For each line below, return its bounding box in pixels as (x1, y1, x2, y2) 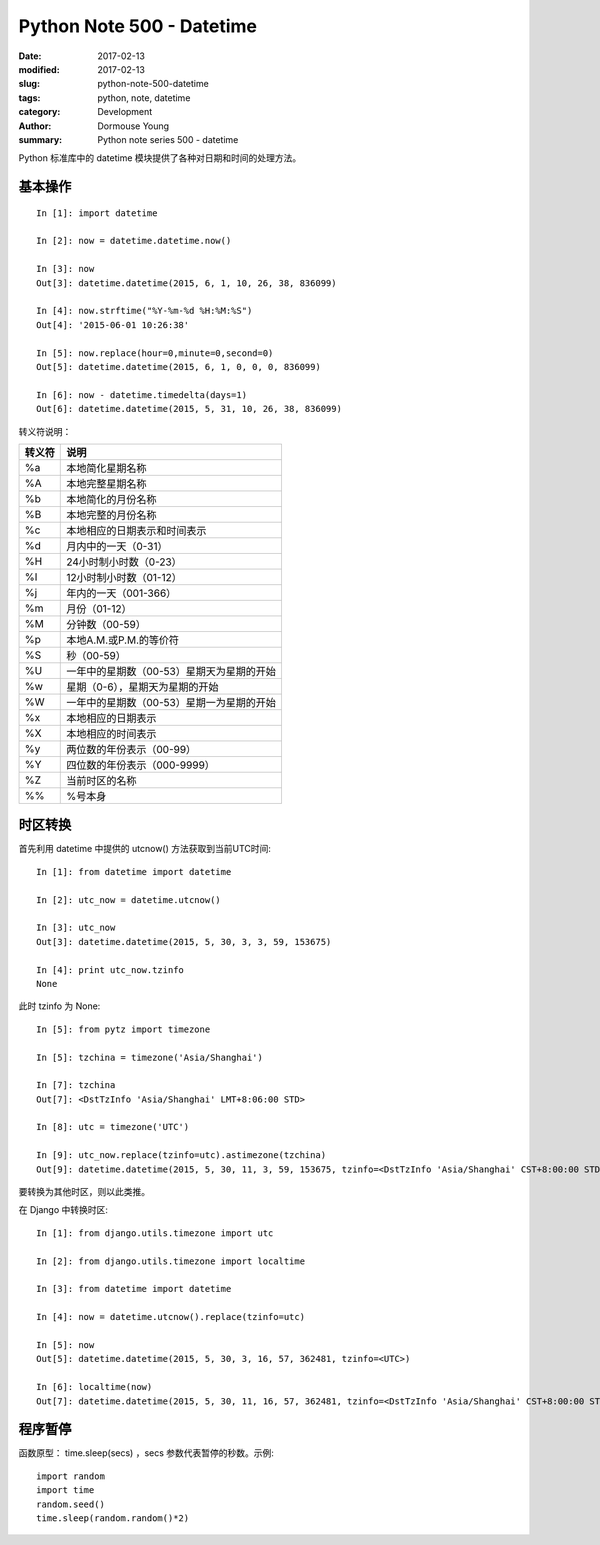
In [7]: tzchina (36, 1080, 116, 1091)
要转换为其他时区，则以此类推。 (18, 1186, 150, 1198)
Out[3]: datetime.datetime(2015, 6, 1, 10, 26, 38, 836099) (36, 277, 337, 289)
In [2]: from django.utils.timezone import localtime (36, 1255, 305, 1267)
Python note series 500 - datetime (97, 133, 239, 145)
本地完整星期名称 (66, 476, 147, 490)
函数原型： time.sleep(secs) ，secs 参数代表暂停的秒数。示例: (18, 1447, 275, 1459)
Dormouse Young (97, 120, 170, 132)
